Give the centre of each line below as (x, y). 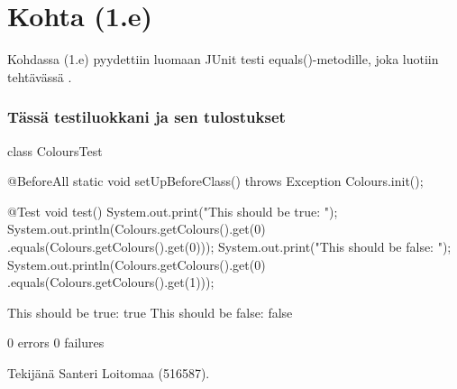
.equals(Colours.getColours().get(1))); (111, 282)
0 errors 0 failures (56, 343)
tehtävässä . (40, 76)
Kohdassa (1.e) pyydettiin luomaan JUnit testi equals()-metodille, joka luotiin (223, 59)
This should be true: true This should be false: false (150, 312)
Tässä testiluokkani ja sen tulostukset (146, 117)
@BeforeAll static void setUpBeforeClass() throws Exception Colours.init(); (215, 181)
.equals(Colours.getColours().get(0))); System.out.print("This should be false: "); (229, 246)
